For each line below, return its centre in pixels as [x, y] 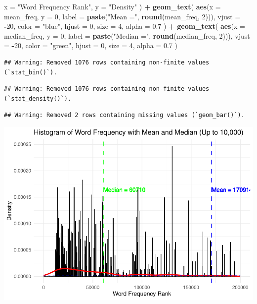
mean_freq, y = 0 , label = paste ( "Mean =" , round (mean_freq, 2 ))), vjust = [122, 16]
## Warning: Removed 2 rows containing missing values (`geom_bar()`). [124, 115]
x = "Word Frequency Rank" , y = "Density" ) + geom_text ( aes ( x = [112, 6]
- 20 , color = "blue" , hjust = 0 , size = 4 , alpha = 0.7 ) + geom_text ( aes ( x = [125, 26]
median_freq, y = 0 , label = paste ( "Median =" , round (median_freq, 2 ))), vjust [127, 35]
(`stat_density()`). [38, 98]
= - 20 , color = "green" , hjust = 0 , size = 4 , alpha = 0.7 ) [91, 45]
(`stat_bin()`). [31, 72]
